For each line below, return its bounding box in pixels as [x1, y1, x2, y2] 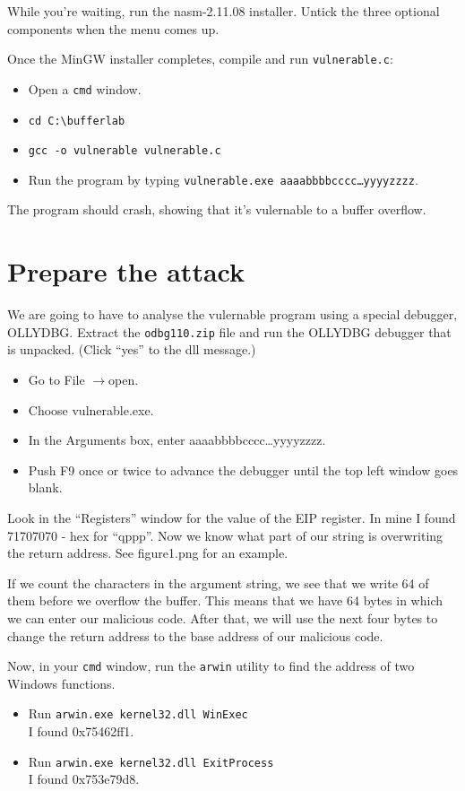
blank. [28, 478, 63, 497]
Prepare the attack [7, 253, 245, 290]
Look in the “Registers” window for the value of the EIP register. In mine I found [7, 508, 456, 526]
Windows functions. [7, 674, 116, 692]
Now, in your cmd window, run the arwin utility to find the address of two [7, 656, 415, 675]
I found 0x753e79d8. [28, 769, 140, 788]
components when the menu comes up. [7, 19, 220, 38]
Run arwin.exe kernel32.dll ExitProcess [28, 752, 274, 770]
